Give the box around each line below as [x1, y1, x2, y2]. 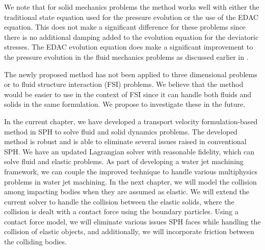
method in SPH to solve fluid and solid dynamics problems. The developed [4, 126, 237, 137]
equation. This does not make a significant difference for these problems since [4, 21, 246, 32]
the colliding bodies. [4, 236, 67, 247]
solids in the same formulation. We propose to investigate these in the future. [4, 99, 246, 109]
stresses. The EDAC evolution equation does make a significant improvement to [4, 41, 253, 52]
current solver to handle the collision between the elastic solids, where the [4, 196, 234, 207]
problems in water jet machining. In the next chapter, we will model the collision [4, 176, 257, 187]
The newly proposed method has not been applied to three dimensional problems [4, 69, 257, 79]
